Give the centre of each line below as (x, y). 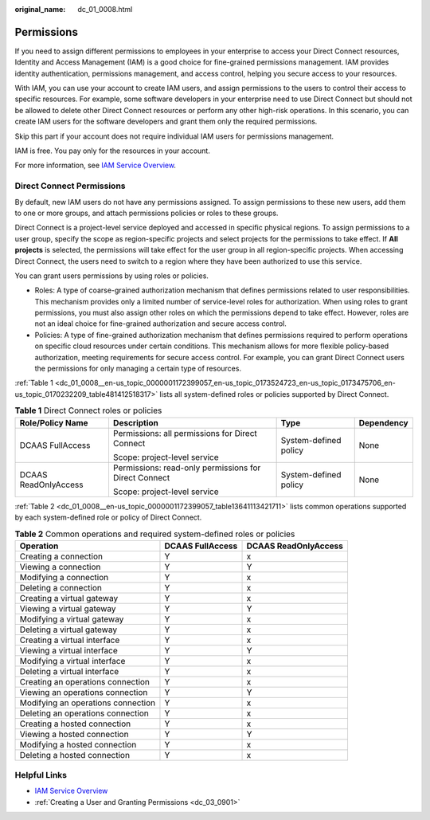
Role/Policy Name (54, 422)
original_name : (40, 9)
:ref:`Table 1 (34, 383)
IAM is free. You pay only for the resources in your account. (112, 151)
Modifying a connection (64, 577)
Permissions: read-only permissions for (187, 468)
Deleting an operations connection (84, 713)
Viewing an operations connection (84, 692)
